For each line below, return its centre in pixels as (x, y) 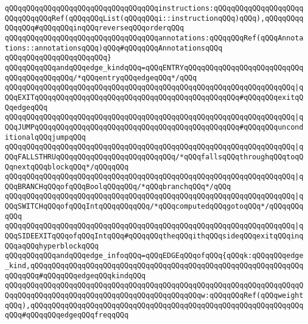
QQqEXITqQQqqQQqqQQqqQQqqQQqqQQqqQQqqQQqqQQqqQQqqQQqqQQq (122, 97)
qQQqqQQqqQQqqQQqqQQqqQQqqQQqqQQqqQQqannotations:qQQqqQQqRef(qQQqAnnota (154, 38)
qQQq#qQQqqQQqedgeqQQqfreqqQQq (67, 315)
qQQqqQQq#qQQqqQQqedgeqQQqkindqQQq (75, 276)
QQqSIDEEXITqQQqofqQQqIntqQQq (65, 236)
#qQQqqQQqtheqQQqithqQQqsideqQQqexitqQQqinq (214, 236)
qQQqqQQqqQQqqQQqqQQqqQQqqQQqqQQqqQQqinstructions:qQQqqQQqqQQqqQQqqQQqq (154, 8)
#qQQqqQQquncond (271, 127)
